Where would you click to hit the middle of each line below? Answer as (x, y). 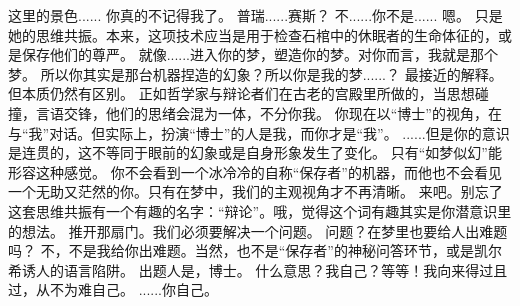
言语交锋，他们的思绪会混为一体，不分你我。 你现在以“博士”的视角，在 (268, 112)
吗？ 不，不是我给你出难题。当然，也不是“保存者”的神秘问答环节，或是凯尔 (255, 250)
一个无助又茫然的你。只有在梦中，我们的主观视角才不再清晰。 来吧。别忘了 (255, 191)
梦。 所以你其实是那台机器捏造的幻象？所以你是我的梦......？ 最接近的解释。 (255, 73)
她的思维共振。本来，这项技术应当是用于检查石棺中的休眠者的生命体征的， (253, 34)
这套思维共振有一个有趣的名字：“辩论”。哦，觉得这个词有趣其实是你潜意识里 (260, 210)
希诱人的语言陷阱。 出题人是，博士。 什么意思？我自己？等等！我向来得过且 (258, 269)
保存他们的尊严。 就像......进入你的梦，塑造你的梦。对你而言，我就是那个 (260, 54)
